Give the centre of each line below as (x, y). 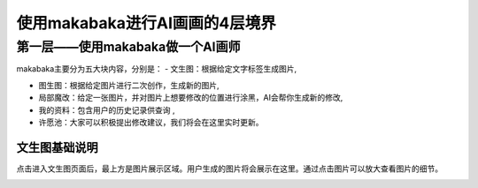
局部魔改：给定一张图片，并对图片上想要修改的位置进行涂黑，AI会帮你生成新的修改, (191, 98)
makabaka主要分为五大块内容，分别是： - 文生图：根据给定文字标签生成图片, (157, 69)
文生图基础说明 (57, 147)
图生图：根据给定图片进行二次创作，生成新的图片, (129, 85)
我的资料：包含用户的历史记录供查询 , (107, 109)
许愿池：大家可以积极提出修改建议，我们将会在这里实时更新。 (151, 122)
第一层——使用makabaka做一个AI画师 (128, 47)
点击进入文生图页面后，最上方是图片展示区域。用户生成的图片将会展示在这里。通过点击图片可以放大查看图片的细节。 (229, 169)
